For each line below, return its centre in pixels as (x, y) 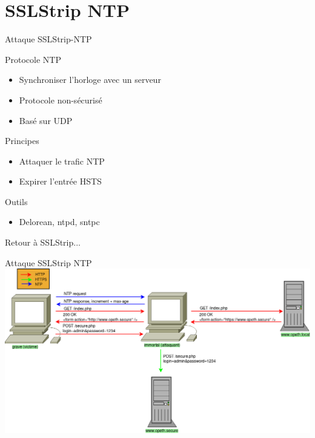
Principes (22, 141)
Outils (16, 201)
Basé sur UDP (46, 120)
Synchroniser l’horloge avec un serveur (90, 80)
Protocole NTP (33, 59)
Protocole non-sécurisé (61, 100)
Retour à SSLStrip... (43, 242)
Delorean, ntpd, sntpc (59, 222)
